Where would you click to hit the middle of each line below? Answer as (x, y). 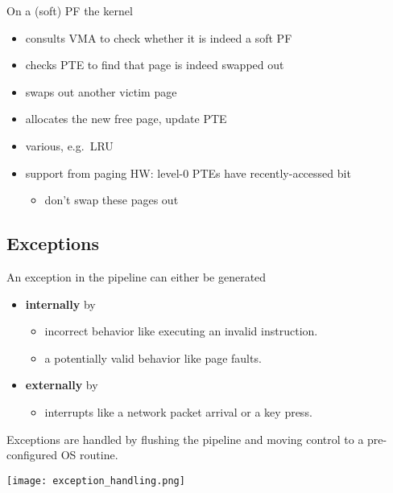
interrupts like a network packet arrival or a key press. (178, 411)
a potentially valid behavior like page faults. (153, 357)
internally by (60, 304)
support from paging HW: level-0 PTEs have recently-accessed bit (188, 173)
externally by (62, 385)
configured (32, 455)
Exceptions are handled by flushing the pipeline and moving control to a (185, 439)
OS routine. (89, 455)
